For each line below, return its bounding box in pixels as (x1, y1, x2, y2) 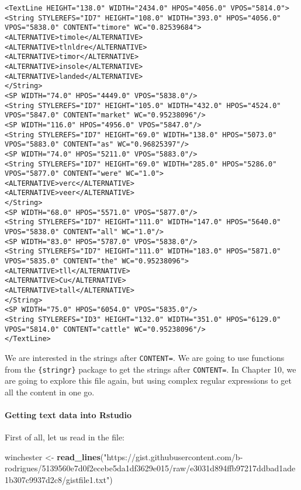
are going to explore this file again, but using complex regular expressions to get (5, 374, 292, 387)
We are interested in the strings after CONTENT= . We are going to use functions (5, 351, 285, 363)
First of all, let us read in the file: (5, 431, 124, 443)
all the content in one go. (5, 385, 95, 398)
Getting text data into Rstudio (5, 409, 132, 421)
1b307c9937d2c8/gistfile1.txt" (5, 474, 110, 486)
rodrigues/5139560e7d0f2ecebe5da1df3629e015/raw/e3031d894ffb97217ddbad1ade (5, 462, 296, 474)
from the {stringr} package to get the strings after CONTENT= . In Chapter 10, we (5, 363, 296, 375)
